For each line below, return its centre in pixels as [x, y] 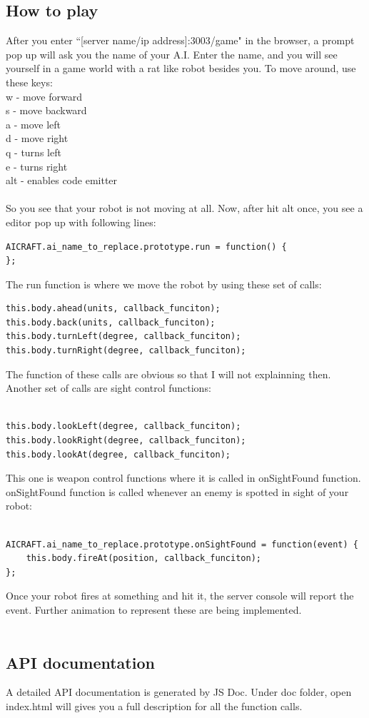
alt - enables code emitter [62, 180]
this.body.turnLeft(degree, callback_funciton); [123, 337]
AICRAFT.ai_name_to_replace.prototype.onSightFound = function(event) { [182, 544]
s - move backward [46, 110]
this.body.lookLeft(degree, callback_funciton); [123, 426]
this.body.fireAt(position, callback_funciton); [143, 558]
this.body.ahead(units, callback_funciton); [113, 309]
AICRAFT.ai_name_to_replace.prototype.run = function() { [146, 247]
